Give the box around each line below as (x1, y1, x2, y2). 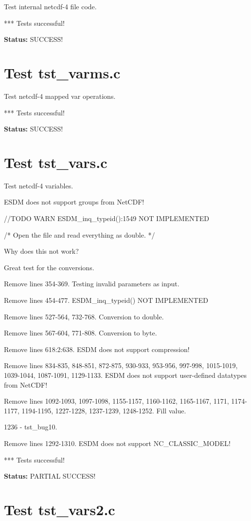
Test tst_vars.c (4, 152, 108, 172)
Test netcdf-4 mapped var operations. (4, 91, 116, 101)
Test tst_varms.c (4, 62, 121, 82)
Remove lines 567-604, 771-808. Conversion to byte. (4, 328, 157, 338)
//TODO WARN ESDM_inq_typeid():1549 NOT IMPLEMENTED (4, 213, 210, 223)
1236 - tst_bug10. (4, 422, 57, 432)
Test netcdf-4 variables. (4, 180, 73, 190)
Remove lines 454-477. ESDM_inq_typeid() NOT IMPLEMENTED (4, 295, 208, 305)
